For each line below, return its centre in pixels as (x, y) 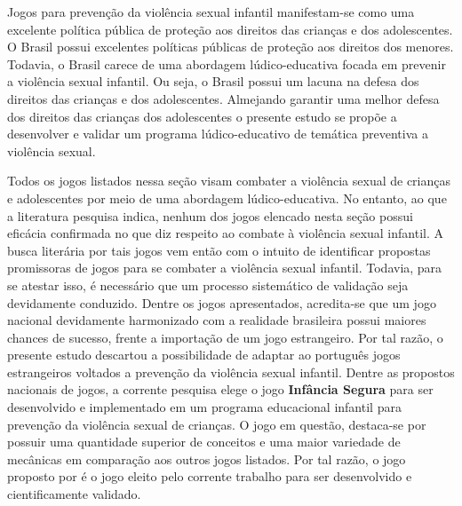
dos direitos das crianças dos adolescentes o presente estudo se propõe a (202, 116)
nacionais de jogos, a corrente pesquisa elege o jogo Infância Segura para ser (220, 389)
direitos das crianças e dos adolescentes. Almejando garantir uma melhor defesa (223, 98)
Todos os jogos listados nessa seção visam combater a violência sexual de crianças (229, 181)
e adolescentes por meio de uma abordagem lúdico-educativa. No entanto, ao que (227, 198)
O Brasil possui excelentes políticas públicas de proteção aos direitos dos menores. (231, 47)
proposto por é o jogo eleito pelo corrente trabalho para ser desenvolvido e (210, 476)
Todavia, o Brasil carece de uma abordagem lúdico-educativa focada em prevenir (227, 63)
